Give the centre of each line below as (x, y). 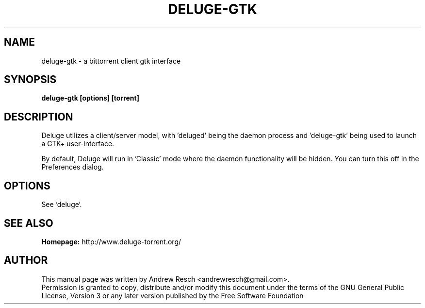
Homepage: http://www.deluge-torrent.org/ (111, 241)
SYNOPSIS (30, 80)
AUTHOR (26, 260)
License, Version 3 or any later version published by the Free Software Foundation (172, 295)
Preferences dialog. (73, 167)
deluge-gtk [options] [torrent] (90, 98)
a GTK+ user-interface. (78, 144)
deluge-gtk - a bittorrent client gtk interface (111, 61)
